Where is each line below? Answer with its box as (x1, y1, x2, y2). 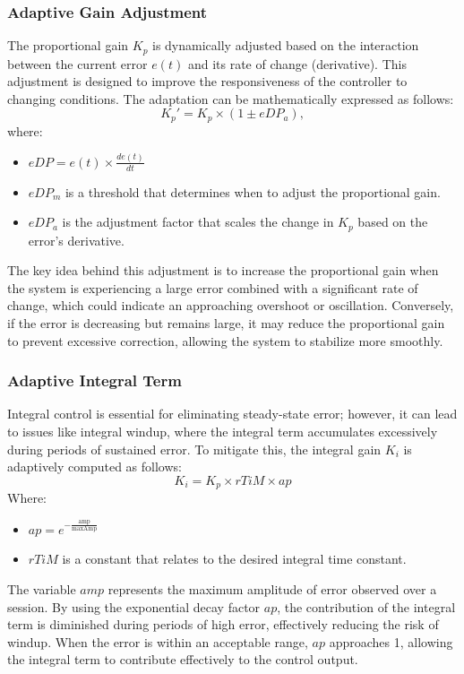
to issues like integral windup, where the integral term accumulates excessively (7, 422, 438, 441)
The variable (7, 579, 76, 598)
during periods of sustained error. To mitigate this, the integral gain (7, 439, 382, 458)
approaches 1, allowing (329, 632, 453, 651)
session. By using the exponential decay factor (7, 597, 261, 616)
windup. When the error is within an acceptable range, (7, 632, 308, 651)
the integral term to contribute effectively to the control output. (7, 650, 358, 669)
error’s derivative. (28, 230, 125, 249)
